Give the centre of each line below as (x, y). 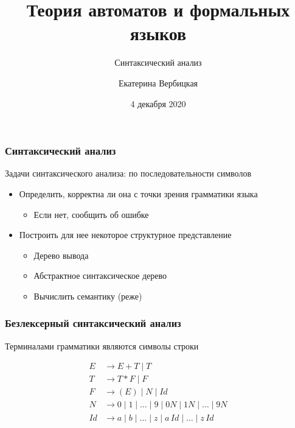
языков (158, 33)
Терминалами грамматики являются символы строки (102, 346)
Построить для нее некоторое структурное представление (125, 235)
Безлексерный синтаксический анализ (93, 323)
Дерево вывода (61, 255)
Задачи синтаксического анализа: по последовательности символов (128, 173)
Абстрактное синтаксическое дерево (100, 275)
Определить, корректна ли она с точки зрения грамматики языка (138, 193)
